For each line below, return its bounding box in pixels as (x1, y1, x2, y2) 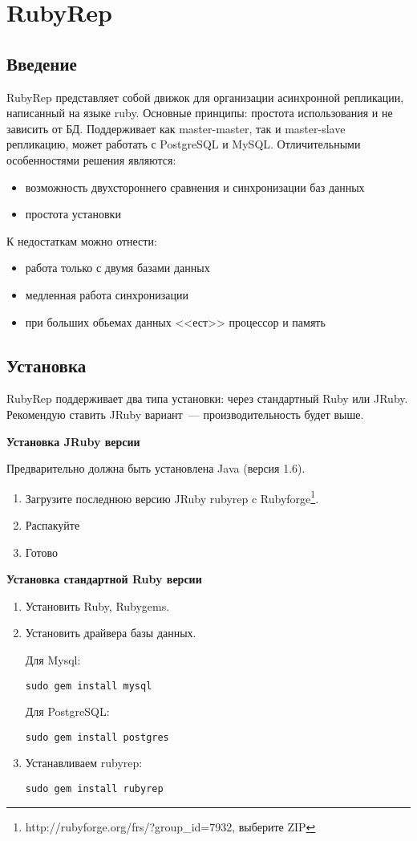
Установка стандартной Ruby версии (6, 571, 202, 587)
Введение (6, 51, 77, 75)
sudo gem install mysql (25, 680, 152, 692)
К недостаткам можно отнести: (6, 232, 157, 249)
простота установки (25, 205, 121, 222)
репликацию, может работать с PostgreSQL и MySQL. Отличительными (6, 136, 361, 152)
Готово (25, 543, 58, 560)
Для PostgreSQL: (25, 703, 110, 720)
